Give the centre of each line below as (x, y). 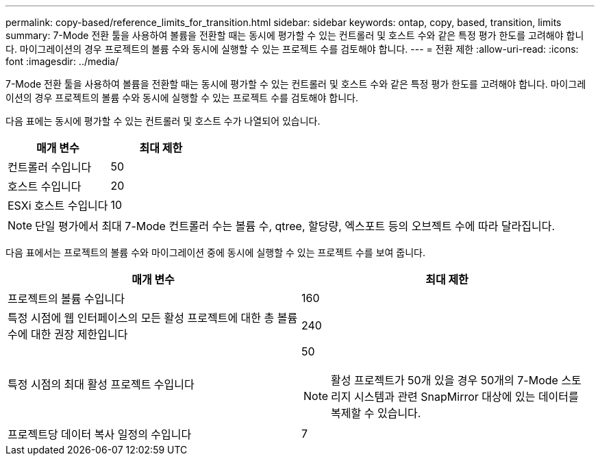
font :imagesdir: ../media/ (62, 61)
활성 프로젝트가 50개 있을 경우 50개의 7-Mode (445, 380)
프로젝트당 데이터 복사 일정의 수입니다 (100, 434)
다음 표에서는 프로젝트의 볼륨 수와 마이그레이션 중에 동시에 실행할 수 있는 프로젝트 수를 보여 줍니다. (215, 252)
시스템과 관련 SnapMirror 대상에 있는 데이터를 (466, 397)
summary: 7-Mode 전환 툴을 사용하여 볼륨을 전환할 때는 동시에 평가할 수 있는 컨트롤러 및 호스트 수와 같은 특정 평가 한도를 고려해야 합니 (295, 35)
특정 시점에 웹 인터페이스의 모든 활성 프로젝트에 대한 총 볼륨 (153, 318)
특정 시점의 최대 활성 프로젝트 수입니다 (101, 384)
